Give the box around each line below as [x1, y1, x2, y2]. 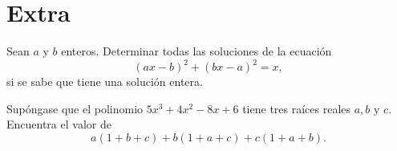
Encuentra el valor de [6, 116, 111, 133]
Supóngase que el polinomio [6, 100, 144, 116]
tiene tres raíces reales [242, 100, 351, 116]
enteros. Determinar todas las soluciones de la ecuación [61, 43, 332, 59]
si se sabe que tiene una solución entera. [6, 73, 203, 90]
